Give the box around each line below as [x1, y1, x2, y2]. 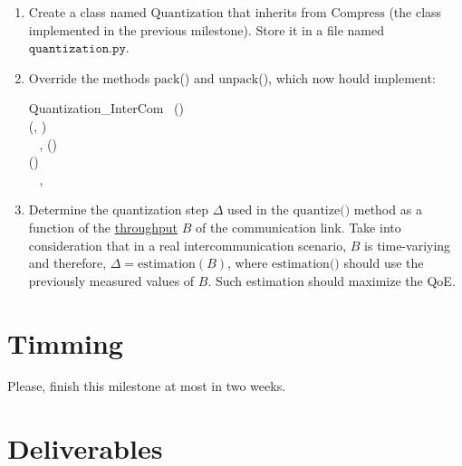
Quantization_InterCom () [28, 99, 184, 118]
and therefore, [28, 253, 107, 272]
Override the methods [28, 68, 150, 87]
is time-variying [364, 235, 451, 254]
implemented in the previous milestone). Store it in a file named [28, 20, 385, 39]
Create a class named [28, 3, 147, 21]
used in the [227, 200, 289, 219]
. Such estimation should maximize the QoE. [207, 271, 456, 290]
